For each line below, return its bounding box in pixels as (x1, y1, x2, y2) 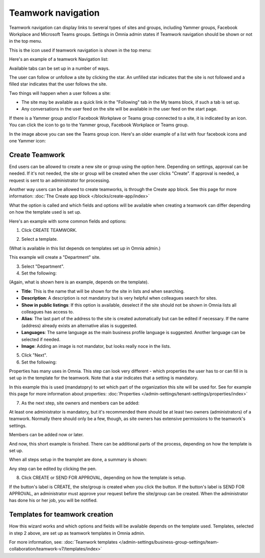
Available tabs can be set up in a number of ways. (9, 65, 110, 71)
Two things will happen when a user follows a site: (9, 90, 111, 96)
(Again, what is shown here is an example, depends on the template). (9, 279, 149, 285)
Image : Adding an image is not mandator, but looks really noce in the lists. (21, 343, 171, 349)
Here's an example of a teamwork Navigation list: (9, 56, 108, 62)
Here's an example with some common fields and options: (9, 218, 127, 224)
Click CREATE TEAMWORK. (21, 227, 77, 233)
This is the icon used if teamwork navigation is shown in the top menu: (9, 47, 152, 53)
